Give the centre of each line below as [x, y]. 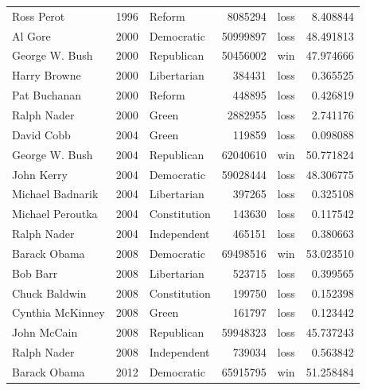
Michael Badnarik [55, 194]
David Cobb [41, 134]
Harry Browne [47, 75]
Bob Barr [35, 273]
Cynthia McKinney [58, 312]
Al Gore [31, 35]
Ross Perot [39, 16]
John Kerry [40, 174]
